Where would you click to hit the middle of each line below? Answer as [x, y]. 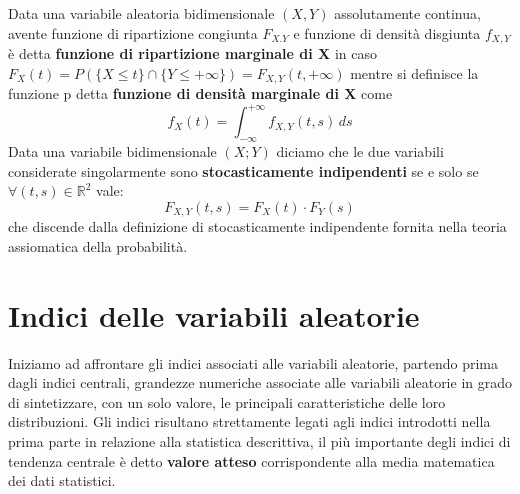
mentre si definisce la [414, 72]
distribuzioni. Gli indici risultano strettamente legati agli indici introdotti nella [249, 421]
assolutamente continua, [407, 13]
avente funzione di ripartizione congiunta [133, 32]
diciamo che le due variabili [360, 150]
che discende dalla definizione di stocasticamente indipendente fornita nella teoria [257, 226]
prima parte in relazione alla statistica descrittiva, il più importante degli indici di [259, 440]
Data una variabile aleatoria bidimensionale [141, 13]
